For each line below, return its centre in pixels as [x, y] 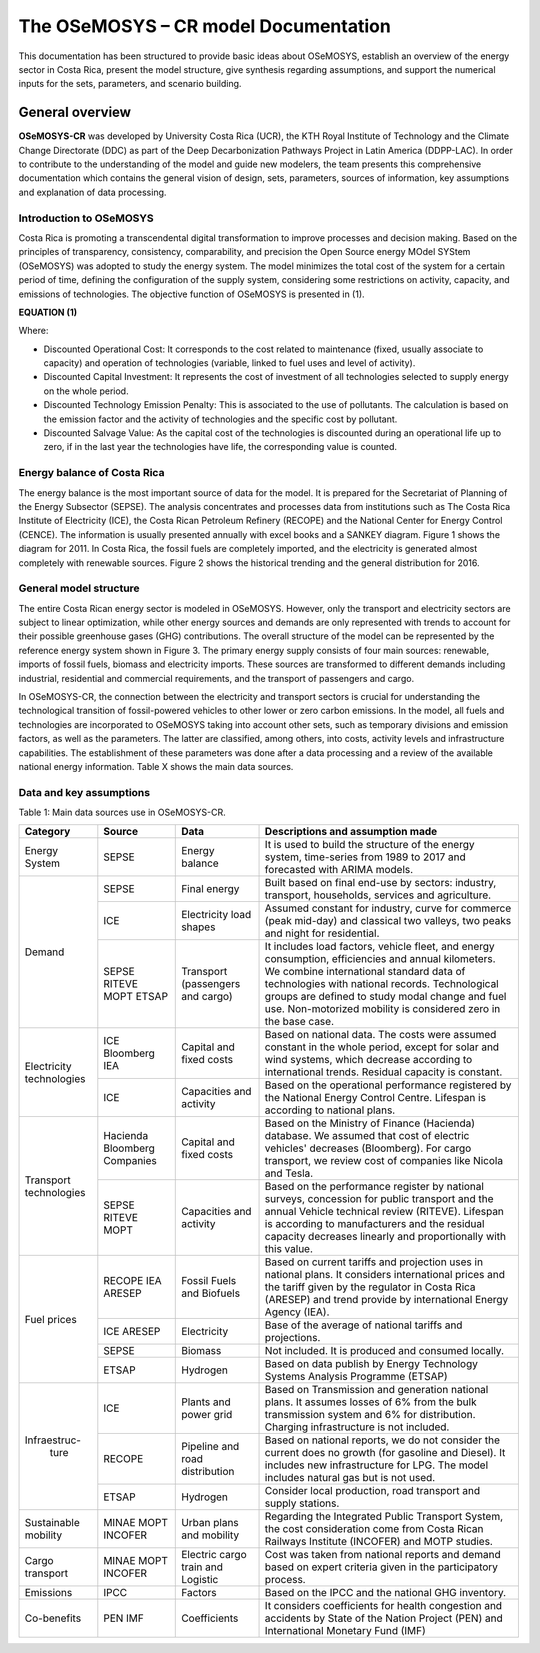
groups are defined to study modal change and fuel [385, 997]
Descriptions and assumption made [351, 832]
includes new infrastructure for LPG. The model [376, 1465]
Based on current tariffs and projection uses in [374, 1262]
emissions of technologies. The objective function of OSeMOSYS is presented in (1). [191, 294]
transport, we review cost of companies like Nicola [384, 1161]
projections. [292, 1338]
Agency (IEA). [297, 1312]
